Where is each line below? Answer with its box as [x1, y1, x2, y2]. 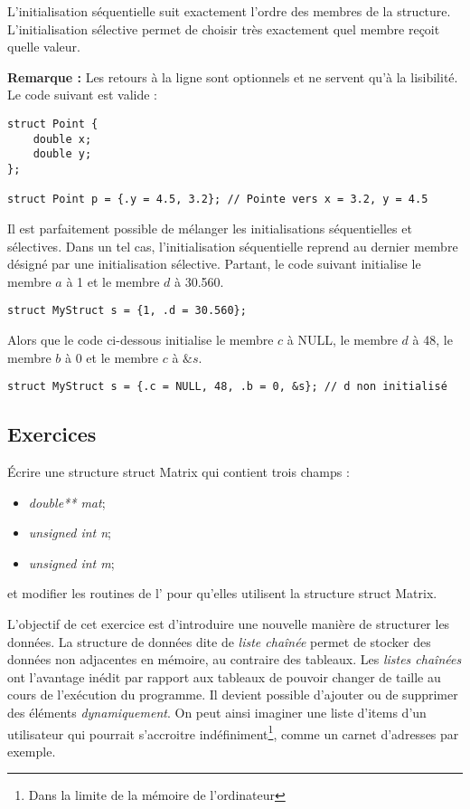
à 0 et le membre [64, 347, 159, 366]
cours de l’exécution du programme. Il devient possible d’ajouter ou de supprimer [7, 685, 458, 704]
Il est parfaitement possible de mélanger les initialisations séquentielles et [7, 218, 412, 237]
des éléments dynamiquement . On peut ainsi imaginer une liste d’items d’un [7, 702, 427, 721]
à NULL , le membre [287, 329, 398, 348]
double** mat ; [28, 492, 106, 511]
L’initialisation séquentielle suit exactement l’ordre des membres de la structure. [7, 2, 451, 20]
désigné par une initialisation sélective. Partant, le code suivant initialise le [7, 254, 421, 273]
